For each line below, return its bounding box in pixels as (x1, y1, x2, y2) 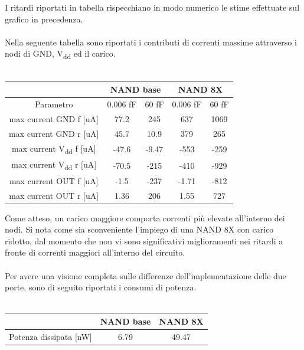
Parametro (35, 98, 73, 110)
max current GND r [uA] (9, 127, 99, 140)
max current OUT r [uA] (9, 189, 99, 201)
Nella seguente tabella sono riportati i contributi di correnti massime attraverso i (5, 35, 297, 48)
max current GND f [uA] (9, 113, 99, 125)
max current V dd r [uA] (11, 158, 97, 172)
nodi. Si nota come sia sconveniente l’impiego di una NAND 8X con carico (5, 223, 274, 235)
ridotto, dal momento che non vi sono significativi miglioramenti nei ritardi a (5, 234, 283, 247)
